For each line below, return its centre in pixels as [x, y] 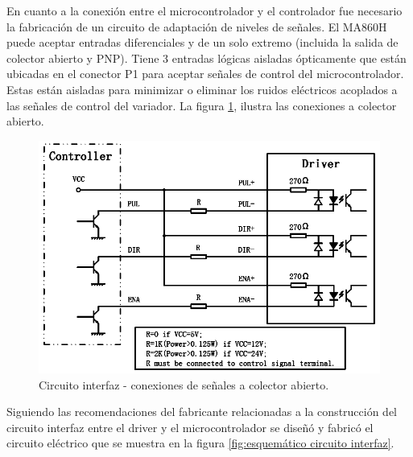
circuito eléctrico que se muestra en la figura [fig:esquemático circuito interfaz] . [200, 443]
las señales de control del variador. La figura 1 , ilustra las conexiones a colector [202, 105]
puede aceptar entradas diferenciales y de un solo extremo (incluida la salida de [202, 42]
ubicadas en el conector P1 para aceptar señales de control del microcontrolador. [205, 74]
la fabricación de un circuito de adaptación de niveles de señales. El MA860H [197, 26]
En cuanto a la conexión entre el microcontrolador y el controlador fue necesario [204, 10]
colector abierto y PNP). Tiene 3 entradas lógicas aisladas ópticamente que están [206, 58]
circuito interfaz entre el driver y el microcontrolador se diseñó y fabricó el [190, 427]
